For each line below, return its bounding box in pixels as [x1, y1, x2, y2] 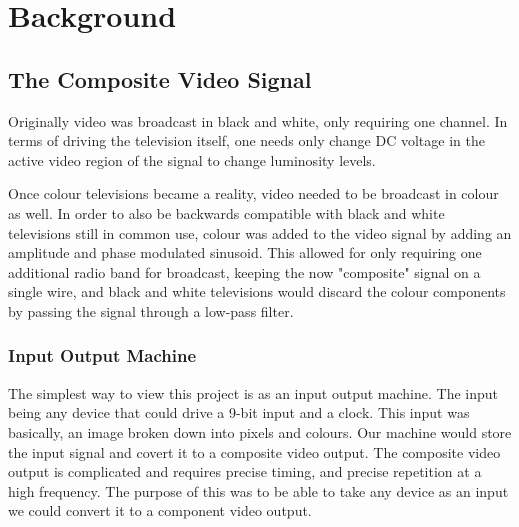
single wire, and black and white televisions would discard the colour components [8, 281, 506, 302]
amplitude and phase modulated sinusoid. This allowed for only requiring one [8, 242, 482, 263]
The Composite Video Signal [8, 63, 312, 94]
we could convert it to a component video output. [8, 500, 312, 521]
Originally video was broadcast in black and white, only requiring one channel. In [8, 110, 508, 131]
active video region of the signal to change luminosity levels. [8, 149, 376, 170]
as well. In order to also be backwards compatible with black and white [8, 202, 445, 223]
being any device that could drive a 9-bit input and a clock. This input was [8, 402, 470, 423]
